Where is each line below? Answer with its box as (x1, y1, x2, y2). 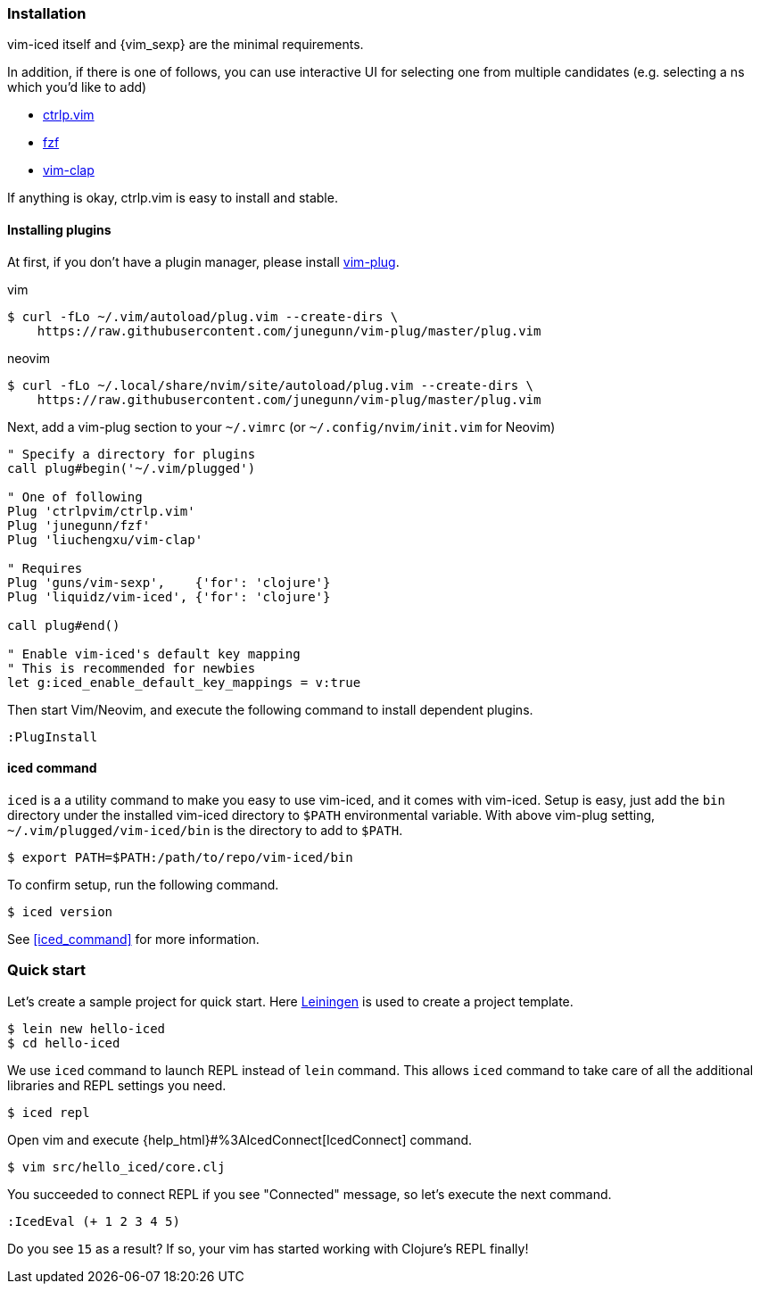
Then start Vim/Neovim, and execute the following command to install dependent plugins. (7, 701, 533, 717)
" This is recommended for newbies (7, 660, 256, 675)
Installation (7, 4, 87, 22)
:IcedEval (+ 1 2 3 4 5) (7, 1213, 180, 1229)
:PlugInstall (7, 729, 98, 744)
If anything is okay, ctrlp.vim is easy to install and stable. (7, 190, 338, 206)
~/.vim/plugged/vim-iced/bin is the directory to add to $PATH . (7, 822, 403, 838)
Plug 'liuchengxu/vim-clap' (7, 532, 203, 547)
